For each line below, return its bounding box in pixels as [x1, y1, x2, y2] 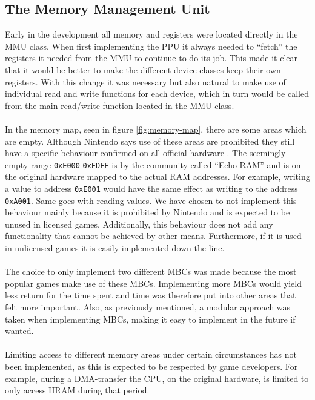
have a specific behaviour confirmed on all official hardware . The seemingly [5, 146, 286, 159]
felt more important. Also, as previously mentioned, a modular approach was [5, 301, 291, 313]
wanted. [5, 324, 34, 337]
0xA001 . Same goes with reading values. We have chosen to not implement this [5, 194, 297, 206]
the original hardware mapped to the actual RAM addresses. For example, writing [5, 170, 310, 183]
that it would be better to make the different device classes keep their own [5, 63, 281, 76]
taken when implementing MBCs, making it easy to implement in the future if [5, 312, 296, 325]
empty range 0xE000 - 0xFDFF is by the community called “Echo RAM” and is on [5, 158, 301, 171]
